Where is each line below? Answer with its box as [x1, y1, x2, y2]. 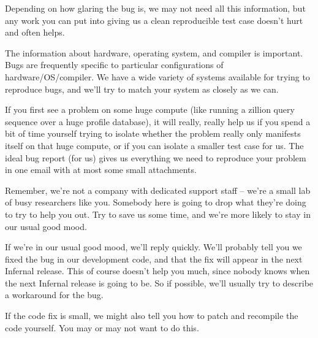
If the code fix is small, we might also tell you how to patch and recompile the [5, 309, 298, 322]
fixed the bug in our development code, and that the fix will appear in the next [5, 252, 303, 265]
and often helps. [5, 26, 65, 39]
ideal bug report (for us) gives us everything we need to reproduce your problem [5, 151, 306, 164]
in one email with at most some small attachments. [5, 163, 197, 176]
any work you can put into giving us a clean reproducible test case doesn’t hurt [5, 13, 303, 26]
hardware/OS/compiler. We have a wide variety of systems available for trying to [5, 70, 310, 83]
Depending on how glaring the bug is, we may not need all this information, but [5, 2, 306, 14]
